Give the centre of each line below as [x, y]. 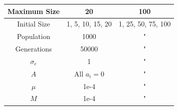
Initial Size [34, 24]
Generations [34, 49]
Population [33, 36]
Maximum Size [34, 11]
